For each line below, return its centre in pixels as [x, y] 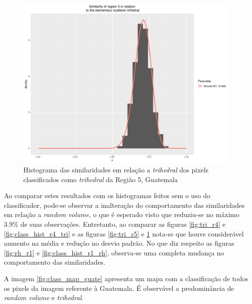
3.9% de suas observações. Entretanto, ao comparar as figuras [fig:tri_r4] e [115, 224]
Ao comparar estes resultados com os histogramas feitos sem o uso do [107, 195]
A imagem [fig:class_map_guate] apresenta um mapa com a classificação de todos [126, 279]
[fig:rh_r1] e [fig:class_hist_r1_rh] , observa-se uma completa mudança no [114, 252]
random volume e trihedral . [44, 297]
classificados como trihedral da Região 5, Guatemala [101, 179]
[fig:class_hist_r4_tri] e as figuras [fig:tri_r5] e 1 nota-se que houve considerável [124, 233]
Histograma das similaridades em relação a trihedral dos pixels [116, 170]
